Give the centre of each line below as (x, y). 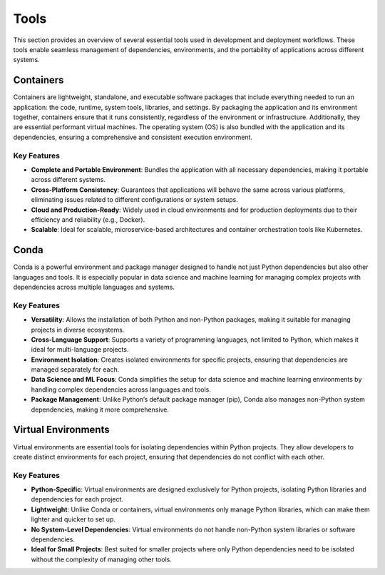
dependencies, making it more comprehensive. (100, 409)
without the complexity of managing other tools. (102, 559)
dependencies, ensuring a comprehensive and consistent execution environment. (133, 137)
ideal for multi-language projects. (80, 350)
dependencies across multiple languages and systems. (94, 287)
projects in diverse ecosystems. (78, 330)
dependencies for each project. (77, 499)
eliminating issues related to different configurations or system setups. (134, 200)
